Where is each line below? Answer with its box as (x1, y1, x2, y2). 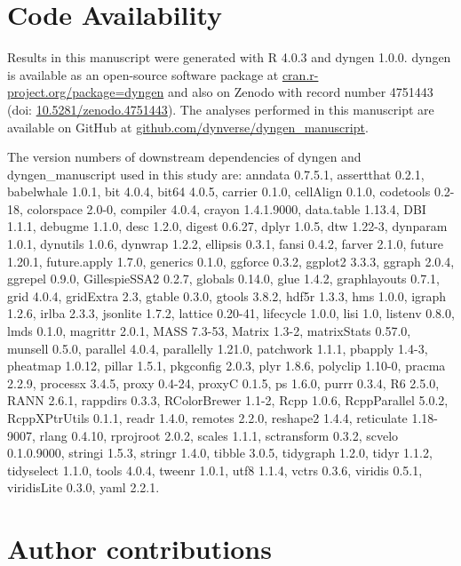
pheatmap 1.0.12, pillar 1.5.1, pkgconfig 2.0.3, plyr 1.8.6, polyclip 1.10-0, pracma (7, 356, 446, 375)
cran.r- (282, 65, 319, 84)
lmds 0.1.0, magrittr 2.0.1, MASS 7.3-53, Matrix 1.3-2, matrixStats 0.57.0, (7, 322, 411, 340)
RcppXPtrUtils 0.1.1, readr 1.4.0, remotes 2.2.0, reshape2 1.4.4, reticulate (7, 409, 408, 426)
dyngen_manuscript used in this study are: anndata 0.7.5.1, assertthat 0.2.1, (7, 164, 425, 183)
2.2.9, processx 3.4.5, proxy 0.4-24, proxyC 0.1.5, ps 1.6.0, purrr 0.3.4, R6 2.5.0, (7, 373, 440, 392)
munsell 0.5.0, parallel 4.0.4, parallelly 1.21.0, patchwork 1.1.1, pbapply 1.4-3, (7, 339, 428, 357)
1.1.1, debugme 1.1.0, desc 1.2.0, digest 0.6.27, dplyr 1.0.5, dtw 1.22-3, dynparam (7, 217, 448, 235)
